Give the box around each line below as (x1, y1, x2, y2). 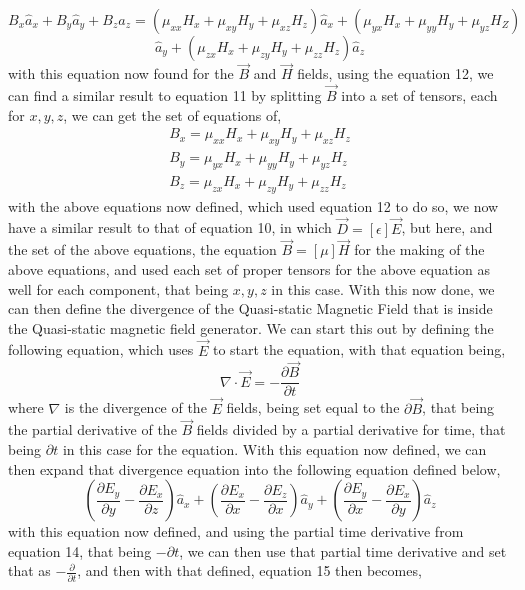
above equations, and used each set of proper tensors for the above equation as (8, 258, 491, 279)
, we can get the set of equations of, (63, 104, 282, 125)
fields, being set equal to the (226, 397, 400, 418)
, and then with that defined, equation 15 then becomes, (77, 560, 422, 581)
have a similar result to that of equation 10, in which (8, 217, 332, 238)
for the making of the (354, 239, 485, 260)
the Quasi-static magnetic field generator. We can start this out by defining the (8, 317, 494, 338)
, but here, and (401, 217, 493, 238)
